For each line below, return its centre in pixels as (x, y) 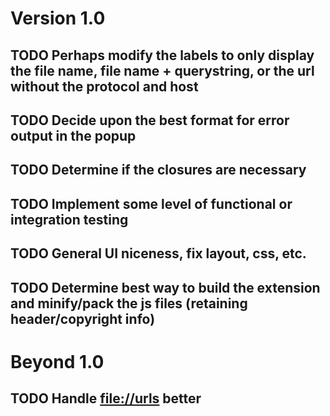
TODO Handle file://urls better (106, 398)
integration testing (69, 219)
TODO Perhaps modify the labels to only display (162, 55)
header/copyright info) (83, 318)
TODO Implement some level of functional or (151, 203)
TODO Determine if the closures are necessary (158, 170)
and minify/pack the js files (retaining (129, 303)
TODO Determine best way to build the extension (165, 287)
